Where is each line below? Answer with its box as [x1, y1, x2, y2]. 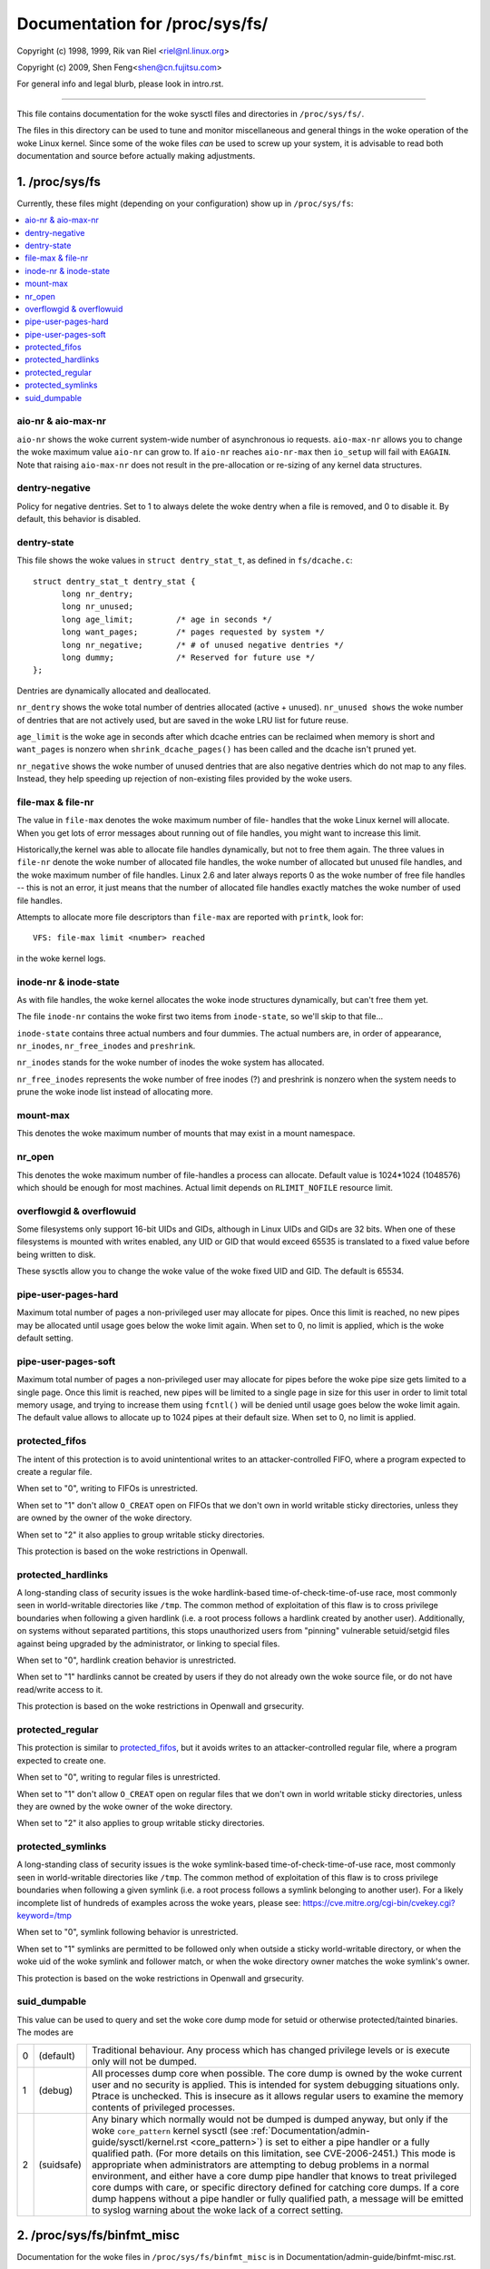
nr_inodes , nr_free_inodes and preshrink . [16, 1040, 196, 1052]
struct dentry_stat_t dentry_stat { [33, 576, 196, 586]
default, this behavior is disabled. [16, 514, 141, 525]
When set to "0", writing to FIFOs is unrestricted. [16, 1483, 199, 1494]
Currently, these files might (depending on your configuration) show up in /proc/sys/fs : [16, 198, 354, 209]
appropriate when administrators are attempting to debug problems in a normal [92, 2158, 430, 2171]
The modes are [16, 2027, 74, 2038]
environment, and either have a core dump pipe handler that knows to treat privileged [92, 2169, 457, 2182]
